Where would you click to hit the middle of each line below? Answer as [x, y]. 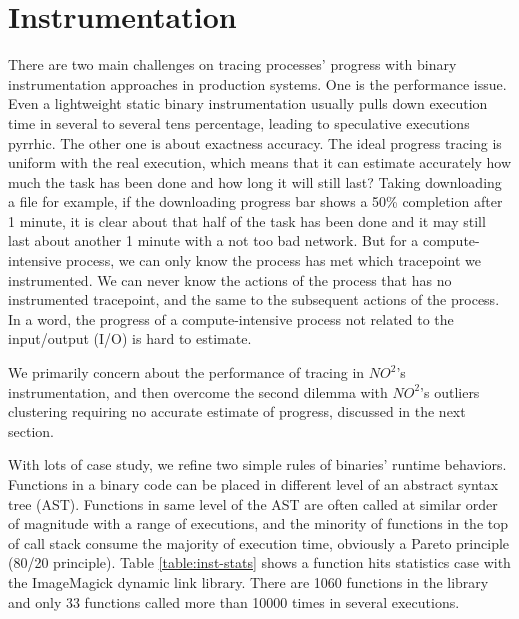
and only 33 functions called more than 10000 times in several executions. [234, 601]
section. [31, 430]
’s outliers [450, 391]
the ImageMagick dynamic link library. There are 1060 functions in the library [248, 581]
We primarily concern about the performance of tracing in [186, 372]
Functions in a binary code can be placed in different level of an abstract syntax [253, 484]
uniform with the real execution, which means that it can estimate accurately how [260, 162]
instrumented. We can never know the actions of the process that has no [230, 279]
